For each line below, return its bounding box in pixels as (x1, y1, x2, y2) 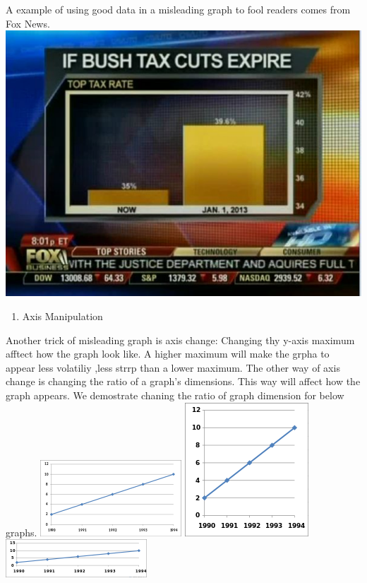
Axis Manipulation (22, 308, 103, 323)
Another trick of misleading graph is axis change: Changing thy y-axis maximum (6, 332, 355, 347)
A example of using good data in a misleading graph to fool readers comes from (6, 2, 351, 16)
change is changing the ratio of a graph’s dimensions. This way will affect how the (6, 374, 361, 389)
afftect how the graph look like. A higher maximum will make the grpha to (6, 346, 330, 361)
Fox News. (6, 16, 50, 30)
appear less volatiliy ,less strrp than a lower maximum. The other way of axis (6, 360, 340, 375)
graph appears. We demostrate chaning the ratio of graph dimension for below (6, 387, 344, 402)
